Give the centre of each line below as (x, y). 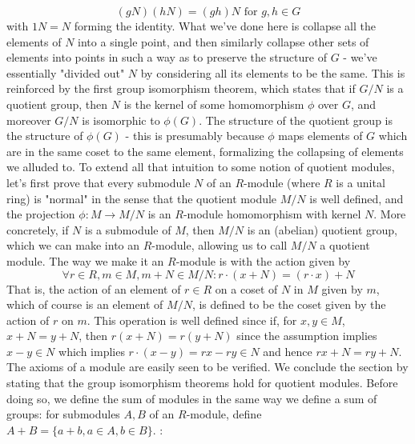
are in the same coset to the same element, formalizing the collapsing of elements (205, 151)
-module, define (224, 414)
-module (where (282, 182)
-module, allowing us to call (220, 245)
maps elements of (320, 136)
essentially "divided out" (66, 72)
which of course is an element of (85, 304)
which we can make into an (73, 245)
